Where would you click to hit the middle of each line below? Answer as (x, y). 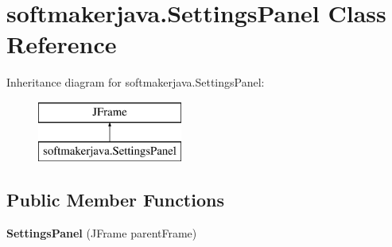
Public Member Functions (115, 200)
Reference (62, 44)
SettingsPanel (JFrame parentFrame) (102, 233)
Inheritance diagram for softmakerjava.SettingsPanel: (136, 82)
